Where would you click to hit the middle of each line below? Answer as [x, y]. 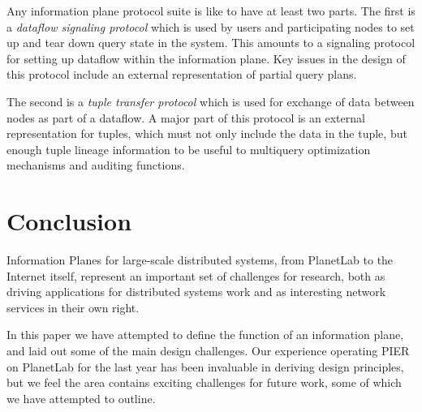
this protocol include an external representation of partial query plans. [182, 74]
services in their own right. [73, 307]
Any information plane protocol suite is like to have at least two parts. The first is [211, 11]
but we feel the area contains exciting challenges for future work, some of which [204, 382]
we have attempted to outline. [81, 398]
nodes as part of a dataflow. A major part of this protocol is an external [186, 117]
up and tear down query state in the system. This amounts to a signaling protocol [211, 43]
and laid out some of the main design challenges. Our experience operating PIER [208, 351]
